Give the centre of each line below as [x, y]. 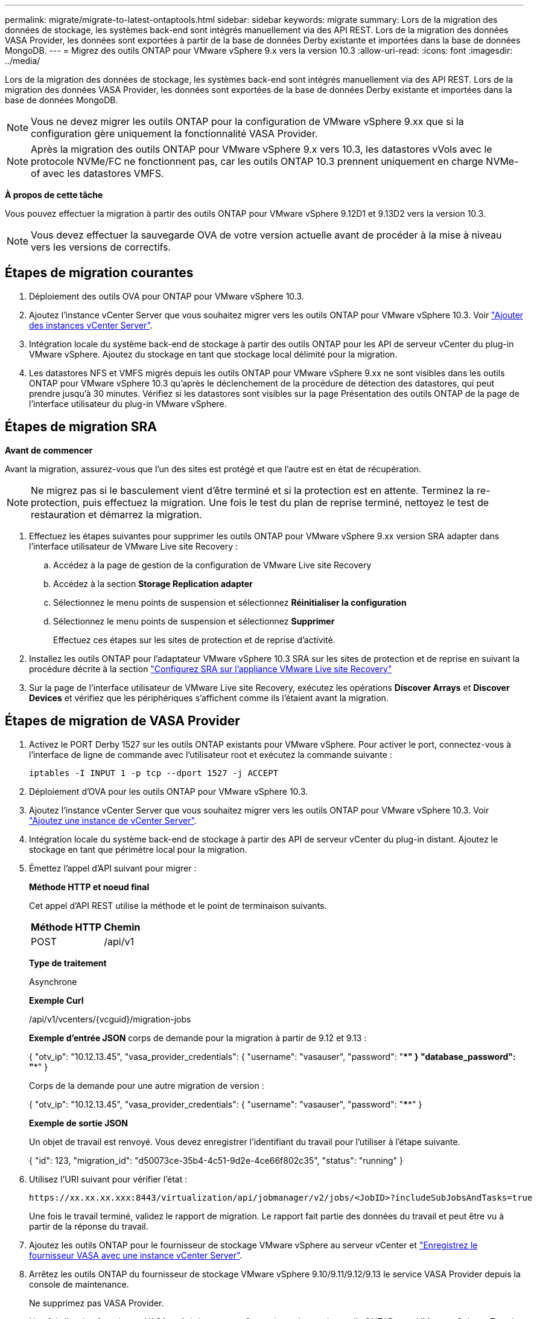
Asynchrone [53, 981]
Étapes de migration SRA [81, 427]
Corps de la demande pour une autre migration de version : [147, 1085]
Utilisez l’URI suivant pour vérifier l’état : [108, 1179]
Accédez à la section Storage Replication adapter [153, 583]
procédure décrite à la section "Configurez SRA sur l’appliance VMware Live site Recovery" [211, 669]
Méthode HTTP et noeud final [89, 887]
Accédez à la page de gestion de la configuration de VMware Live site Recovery [212, 565]
